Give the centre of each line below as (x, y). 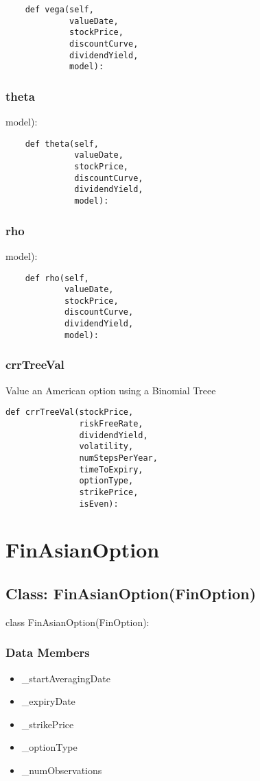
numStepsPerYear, (118, 458)
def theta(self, (62, 144)
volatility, (106, 447)
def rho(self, (57, 278)
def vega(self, (59, 10)
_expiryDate (48, 701)
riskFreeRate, (111, 423)
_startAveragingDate (66, 678)
